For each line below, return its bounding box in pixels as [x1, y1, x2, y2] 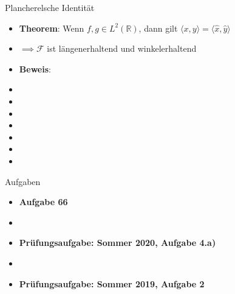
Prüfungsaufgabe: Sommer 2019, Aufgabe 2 [19, 277, 205, 290]
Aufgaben [5, 175, 41, 187]
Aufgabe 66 [19, 195, 68, 208]
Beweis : [19, 62, 51, 75]
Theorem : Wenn [19, 21, 84, 34]
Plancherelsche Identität [5, 1, 95, 13]
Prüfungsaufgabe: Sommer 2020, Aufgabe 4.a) [19, 236, 216, 249]
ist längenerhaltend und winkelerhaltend [47, 42, 197, 55]
